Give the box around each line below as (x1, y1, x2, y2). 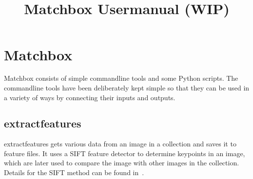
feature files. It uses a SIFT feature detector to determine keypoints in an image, (4, 148, 245, 158)
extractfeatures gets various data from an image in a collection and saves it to (4, 139, 236, 149)
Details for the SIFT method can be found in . (4, 167, 144, 178)
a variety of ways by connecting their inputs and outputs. (4, 92, 175, 102)
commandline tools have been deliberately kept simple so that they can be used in (4, 82, 250, 92)
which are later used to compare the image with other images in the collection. (4, 158, 239, 168)
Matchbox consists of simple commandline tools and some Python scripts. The (4, 73, 238, 83)
